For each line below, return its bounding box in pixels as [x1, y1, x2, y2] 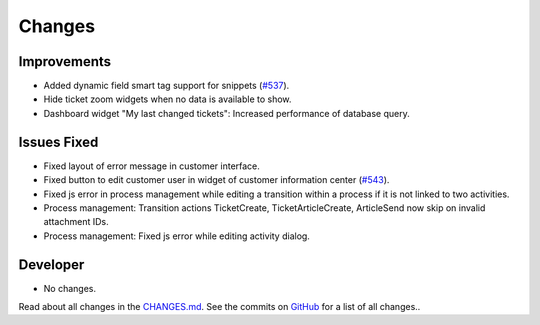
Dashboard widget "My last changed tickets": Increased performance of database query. [43, 107, 410, 119]
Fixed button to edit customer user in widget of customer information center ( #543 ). [43, 174, 390, 186]
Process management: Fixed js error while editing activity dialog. [43, 230, 310, 242]
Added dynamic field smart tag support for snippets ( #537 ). [43, 80, 290, 92]
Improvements [18, 53, 112, 70]
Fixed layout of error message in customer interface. [43, 160, 260, 172]
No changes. [43, 282, 97, 294]
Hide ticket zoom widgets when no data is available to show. [43, 93, 292, 105]
